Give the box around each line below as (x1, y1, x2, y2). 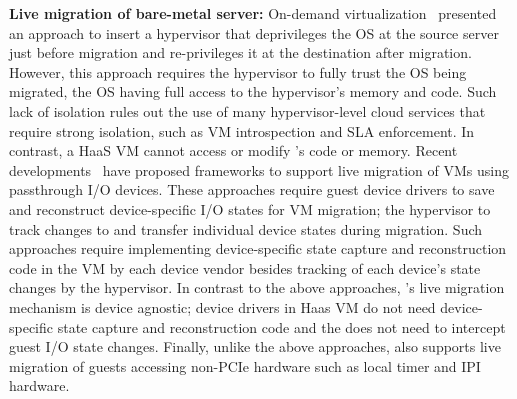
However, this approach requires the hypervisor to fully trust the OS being (9, 61, 467, 82)
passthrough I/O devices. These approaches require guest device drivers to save (9, 179, 495, 200)
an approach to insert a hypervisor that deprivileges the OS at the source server (9, 22, 499, 43)
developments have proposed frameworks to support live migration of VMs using (9, 159, 509, 180)
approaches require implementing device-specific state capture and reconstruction (9, 238, 507, 259)
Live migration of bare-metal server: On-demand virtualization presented (9, 3, 497, 23)
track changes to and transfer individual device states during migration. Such (9, 218, 483, 239)
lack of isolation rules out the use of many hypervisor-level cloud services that (9, 100, 486, 121)
